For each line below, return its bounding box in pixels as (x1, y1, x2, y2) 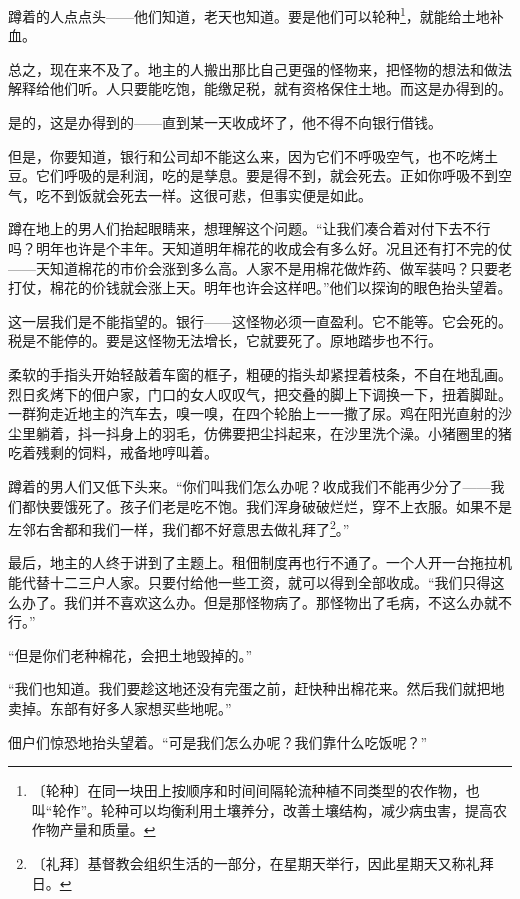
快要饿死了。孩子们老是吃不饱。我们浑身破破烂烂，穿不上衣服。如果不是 (35, 495, 512, 516)
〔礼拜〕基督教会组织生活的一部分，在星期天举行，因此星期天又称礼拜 (31, 852, 494, 873)
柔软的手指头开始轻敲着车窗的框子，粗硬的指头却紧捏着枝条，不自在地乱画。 (8, 363, 512, 384)
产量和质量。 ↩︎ (59, 819, 156, 840)
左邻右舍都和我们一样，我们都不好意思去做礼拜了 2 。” (8, 516, 350, 539)
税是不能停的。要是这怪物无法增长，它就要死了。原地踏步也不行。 (8, 330, 442, 351)
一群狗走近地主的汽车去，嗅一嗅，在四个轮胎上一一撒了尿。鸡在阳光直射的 (8, 403, 498, 424)
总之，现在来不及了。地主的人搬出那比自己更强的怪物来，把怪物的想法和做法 (8, 58, 512, 79)
